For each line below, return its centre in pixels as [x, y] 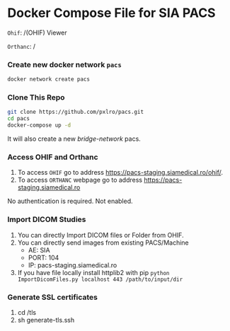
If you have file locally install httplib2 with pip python [93, 272]
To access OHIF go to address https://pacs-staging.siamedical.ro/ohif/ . [120, 173]
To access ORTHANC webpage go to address [80, 180]
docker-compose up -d [39, 125]
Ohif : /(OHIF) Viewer [37, 33]
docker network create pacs [49, 79]
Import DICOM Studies [47, 219]
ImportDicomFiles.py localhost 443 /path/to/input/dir [100, 279]
